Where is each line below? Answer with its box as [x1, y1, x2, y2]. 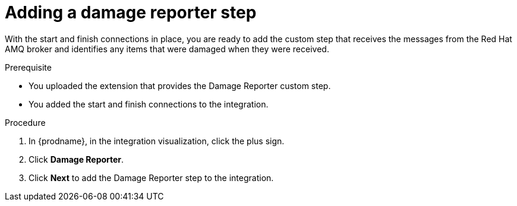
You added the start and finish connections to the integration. [29, 99, 269, 109]
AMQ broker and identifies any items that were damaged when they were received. [5, 43, 329, 54]
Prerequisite [5, 62, 52, 72]
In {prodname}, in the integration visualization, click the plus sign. [29, 135, 285, 146]
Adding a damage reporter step [5, 2, 257, 23]
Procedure [5, 117, 46, 128]
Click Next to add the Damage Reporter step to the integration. [29, 172, 274, 183]
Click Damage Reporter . [29, 154, 124, 164]
